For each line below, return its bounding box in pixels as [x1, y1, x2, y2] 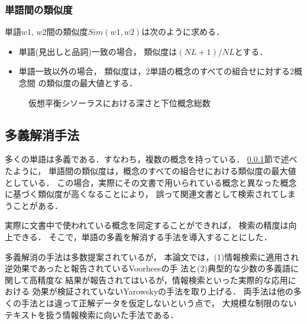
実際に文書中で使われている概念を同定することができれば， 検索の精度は [5, 219, 289, 231]
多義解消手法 [5, 125, 79, 143]
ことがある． [12, 199, 63, 211]
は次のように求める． [141, 25, 225, 38]
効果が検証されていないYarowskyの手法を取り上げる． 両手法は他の [32, 285, 293, 297]
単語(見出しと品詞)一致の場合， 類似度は [18, 45, 177, 57]
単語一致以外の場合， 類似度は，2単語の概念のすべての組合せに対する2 [18, 65, 294, 77]
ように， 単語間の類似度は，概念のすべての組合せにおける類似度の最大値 [12, 164, 296, 176]
